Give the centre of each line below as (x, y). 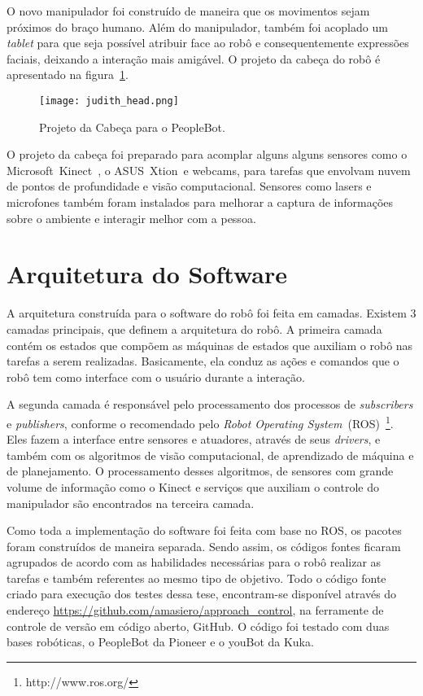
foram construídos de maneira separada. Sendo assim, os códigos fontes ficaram (204, 546)
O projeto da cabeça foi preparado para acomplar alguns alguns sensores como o (207, 154)
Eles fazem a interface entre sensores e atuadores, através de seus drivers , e (194, 439)
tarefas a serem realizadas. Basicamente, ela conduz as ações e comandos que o (203, 361)
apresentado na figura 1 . (68, 74)
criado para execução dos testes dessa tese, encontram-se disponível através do (202, 594)
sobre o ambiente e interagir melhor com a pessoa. (131, 218)
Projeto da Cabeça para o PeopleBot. (132, 127)
